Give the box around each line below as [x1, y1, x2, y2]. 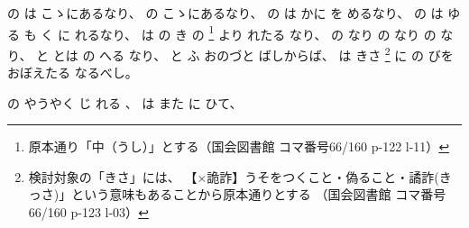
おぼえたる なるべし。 [7, 63, 138, 82]
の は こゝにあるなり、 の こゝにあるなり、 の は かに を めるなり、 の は [7, 4, 444, 22]
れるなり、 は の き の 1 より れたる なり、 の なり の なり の [74, 22, 437, 43]
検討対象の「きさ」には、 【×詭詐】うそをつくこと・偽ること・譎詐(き [28, 167, 452, 186]
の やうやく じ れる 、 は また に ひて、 [7, 93, 243, 112]
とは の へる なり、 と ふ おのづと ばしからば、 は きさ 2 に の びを [52, 42, 454, 64]
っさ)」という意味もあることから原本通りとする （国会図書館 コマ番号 [28, 185, 446, 204]
